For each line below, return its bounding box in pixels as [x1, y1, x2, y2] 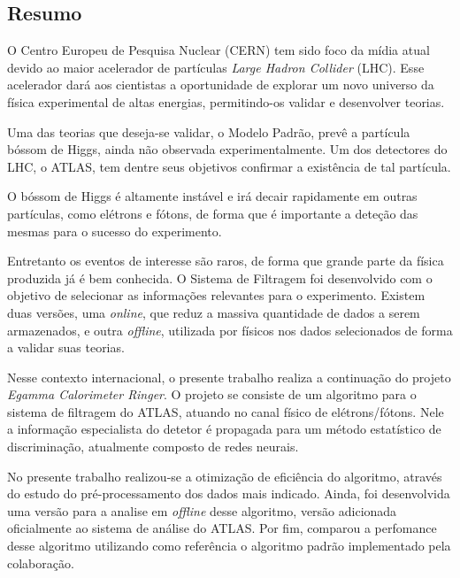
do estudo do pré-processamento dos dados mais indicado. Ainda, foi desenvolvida [7, 484, 450, 503]
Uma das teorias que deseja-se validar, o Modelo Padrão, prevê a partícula [7, 122, 410, 141]
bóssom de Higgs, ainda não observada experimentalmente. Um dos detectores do [7, 140, 448, 158]
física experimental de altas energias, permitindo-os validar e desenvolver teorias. [7, 92, 445, 111]
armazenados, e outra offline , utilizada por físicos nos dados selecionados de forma [7, 320, 453, 339]
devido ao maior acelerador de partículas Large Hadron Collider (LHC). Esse [7, 58, 425, 76]
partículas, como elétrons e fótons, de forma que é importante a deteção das [7, 204, 418, 222]
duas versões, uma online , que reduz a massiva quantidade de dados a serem [7, 303, 420, 321]
